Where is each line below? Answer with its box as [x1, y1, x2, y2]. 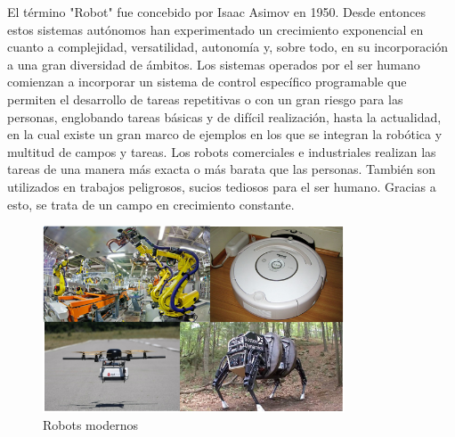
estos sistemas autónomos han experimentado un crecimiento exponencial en [7, 20, 424, 38]
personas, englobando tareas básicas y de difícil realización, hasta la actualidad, [7, 107, 442, 126]
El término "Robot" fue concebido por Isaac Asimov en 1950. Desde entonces [7, 3, 426, 21]
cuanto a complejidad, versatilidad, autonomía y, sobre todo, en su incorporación [7, 37, 449, 56]
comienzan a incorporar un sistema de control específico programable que [7, 72, 407, 91]
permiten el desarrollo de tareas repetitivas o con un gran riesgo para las [7, 89, 403, 108]
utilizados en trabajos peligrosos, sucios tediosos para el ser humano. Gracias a [7, 177, 436, 195]
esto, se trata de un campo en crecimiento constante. [7, 194, 295, 213]
